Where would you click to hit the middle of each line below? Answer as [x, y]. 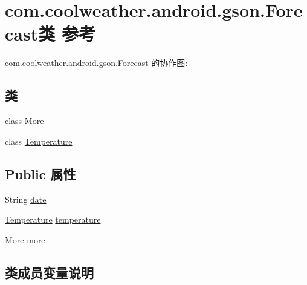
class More [24, 121]
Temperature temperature [53, 219]
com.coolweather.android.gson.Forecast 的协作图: [96, 63]
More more [25, 239]
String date [26, 199]
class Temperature [39, 141]
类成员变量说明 [49, 272]
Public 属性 [40, 173]
